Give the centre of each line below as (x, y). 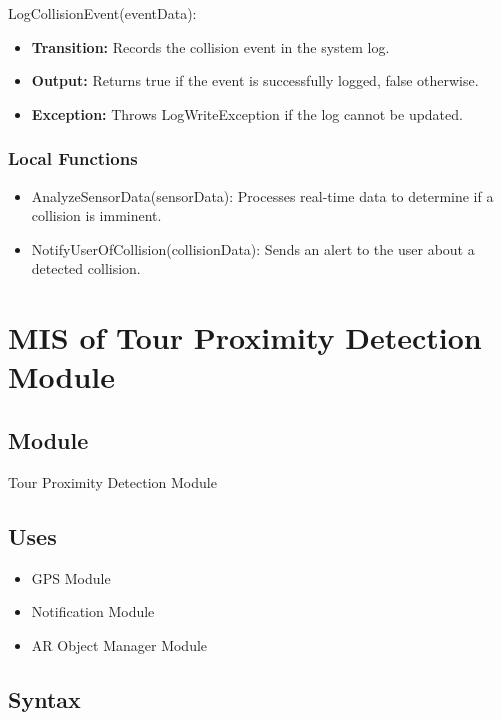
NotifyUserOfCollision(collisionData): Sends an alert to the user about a (253, 248)
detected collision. (86, 268)
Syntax (44, 698)
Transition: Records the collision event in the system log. (210, 46)
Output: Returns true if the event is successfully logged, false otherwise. (255, 80)
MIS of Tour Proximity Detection (245, 337)
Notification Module (93, 611)
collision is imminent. (96, 215)
